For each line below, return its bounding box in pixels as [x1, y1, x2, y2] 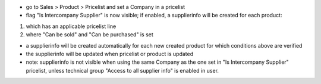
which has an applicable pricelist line [26, 23, 117, 30]
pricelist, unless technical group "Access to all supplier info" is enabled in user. [26, 67, 219, 74]
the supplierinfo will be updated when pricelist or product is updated [26, 50, 194, 57]
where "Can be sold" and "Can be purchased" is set [26, 31, 154, 38]
